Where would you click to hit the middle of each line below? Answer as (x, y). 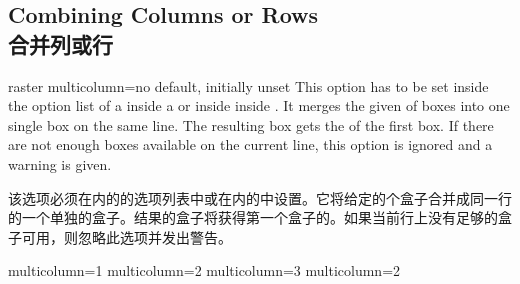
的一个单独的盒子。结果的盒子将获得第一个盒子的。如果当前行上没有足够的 (253, 217)
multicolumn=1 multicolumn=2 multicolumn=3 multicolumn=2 (204, 270)
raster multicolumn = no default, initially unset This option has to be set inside (248, 85)
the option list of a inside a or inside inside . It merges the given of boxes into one (259, 105)
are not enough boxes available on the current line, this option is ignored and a (250, 144)
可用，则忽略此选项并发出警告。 (126, 236)
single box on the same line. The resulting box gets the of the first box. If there (251, 124)
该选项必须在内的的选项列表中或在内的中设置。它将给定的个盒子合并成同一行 (260, 197)
